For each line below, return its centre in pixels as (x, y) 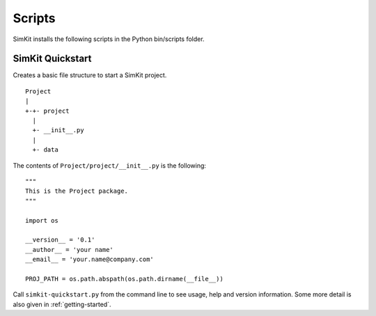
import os (42, 220)
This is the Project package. (77, 191)
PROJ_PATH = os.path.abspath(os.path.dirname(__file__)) (125, 279)
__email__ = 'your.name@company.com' (90, 260)
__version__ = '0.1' (60, 240)
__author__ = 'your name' (70, 250)
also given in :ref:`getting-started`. (62, 304)
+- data (45, 150)
